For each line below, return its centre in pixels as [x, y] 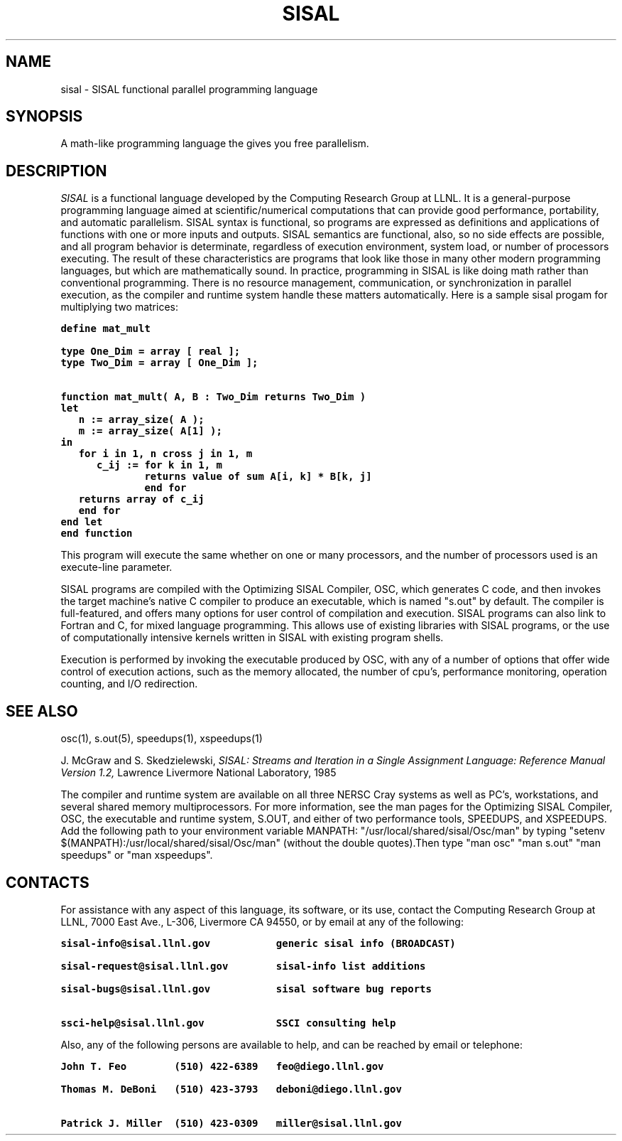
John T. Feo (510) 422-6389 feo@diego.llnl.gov [222, 1066]
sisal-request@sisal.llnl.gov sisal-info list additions [243, 966]
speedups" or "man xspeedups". [137, 855]
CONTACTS [48, 882]
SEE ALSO [42, 711]
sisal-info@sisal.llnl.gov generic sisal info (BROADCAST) [258, 943]
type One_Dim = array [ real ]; [151, 352]
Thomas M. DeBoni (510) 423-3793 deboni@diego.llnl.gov [231, 1089]
